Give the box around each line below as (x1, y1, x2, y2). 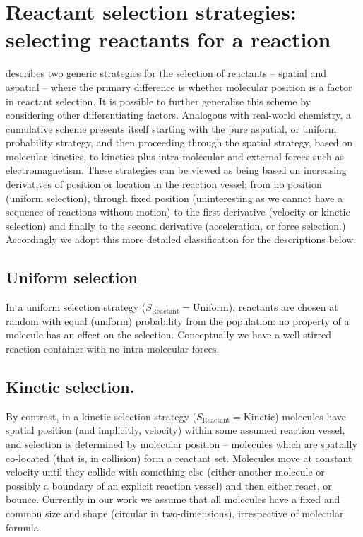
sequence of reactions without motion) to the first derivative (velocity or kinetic (6, 204, 350, 219)
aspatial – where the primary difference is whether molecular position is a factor (6, 79, 352, 94)
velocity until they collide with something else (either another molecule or (6, 464, 325, 479)
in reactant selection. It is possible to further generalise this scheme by (6, 93, 311, 108)
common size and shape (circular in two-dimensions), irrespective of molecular (6, 505, 344, 520)
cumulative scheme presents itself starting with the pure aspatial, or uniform (6, 121, 337, 136)
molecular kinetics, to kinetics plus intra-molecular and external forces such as (6, 148, 344, 163)
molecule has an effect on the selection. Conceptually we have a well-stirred (6, 327, 332, 342)
